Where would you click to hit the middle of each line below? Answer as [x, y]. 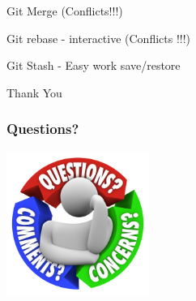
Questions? [43, 129]
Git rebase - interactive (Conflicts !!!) [99, 38]
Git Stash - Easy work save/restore [94, 65]
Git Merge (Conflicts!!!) [65, 11]
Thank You [34, 92]
